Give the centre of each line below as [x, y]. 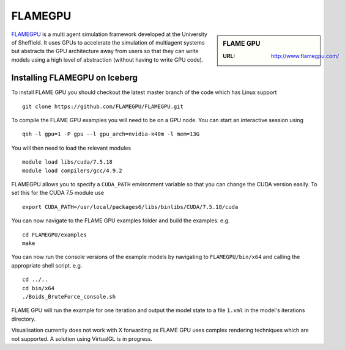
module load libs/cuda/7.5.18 [68, 162]
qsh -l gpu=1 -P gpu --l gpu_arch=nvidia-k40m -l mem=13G [111, 134]
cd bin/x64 [39, 288]
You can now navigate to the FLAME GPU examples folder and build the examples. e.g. [121, 221]
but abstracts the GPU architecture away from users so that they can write [105, 51]
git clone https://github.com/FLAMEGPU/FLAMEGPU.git [103, 106]
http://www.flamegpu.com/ [305, 56]
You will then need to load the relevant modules [71, 148]
